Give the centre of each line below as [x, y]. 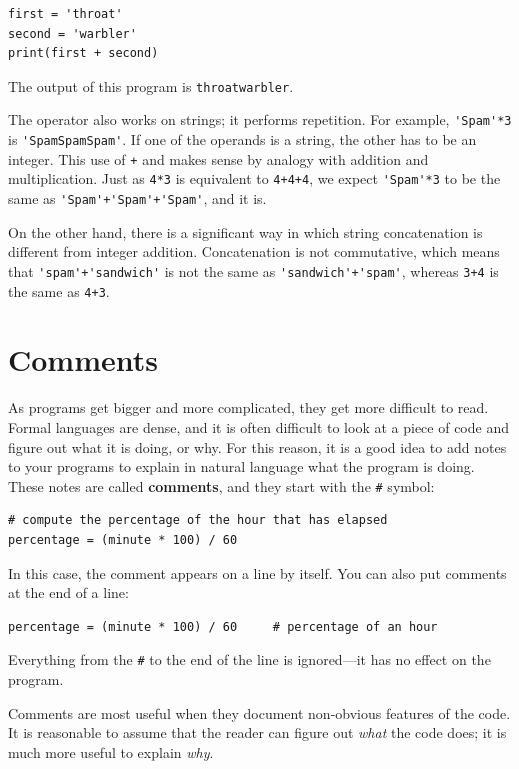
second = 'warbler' [72, 33]
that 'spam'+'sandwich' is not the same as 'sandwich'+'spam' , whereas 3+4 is [253, 270]
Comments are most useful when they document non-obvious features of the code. [259, 712]
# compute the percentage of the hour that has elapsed [198, 520]
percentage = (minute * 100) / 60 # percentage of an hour [223, 626]
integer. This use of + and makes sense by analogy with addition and [218, 158]
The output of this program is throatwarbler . [151, 85]
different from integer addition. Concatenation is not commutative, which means [254, 251]
